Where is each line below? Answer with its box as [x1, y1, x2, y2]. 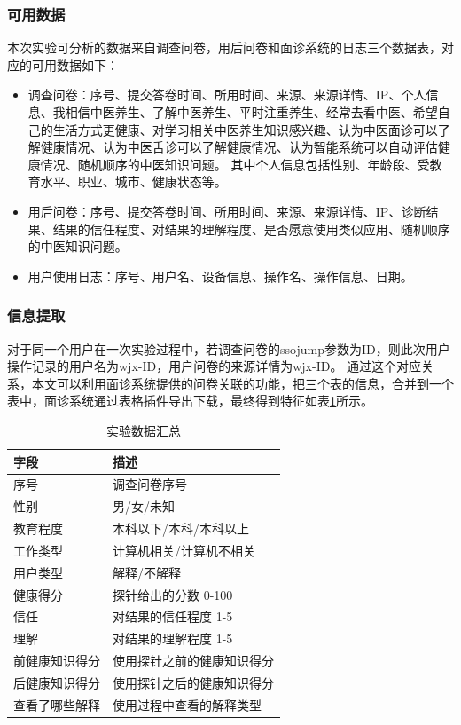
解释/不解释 [113, 563, 181, 581]
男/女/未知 [113, 497, 175, 516]
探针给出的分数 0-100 [113, 585, 233, 603]
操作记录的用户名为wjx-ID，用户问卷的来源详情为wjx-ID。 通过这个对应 [7, 357, 422, 375]
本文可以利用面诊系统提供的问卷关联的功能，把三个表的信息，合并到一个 [31, 374, 454, 392]
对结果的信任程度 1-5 [113, 607, 233, 626]
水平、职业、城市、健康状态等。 [40, 172, 227, 191]
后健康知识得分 [13, 673, 100, 691]
